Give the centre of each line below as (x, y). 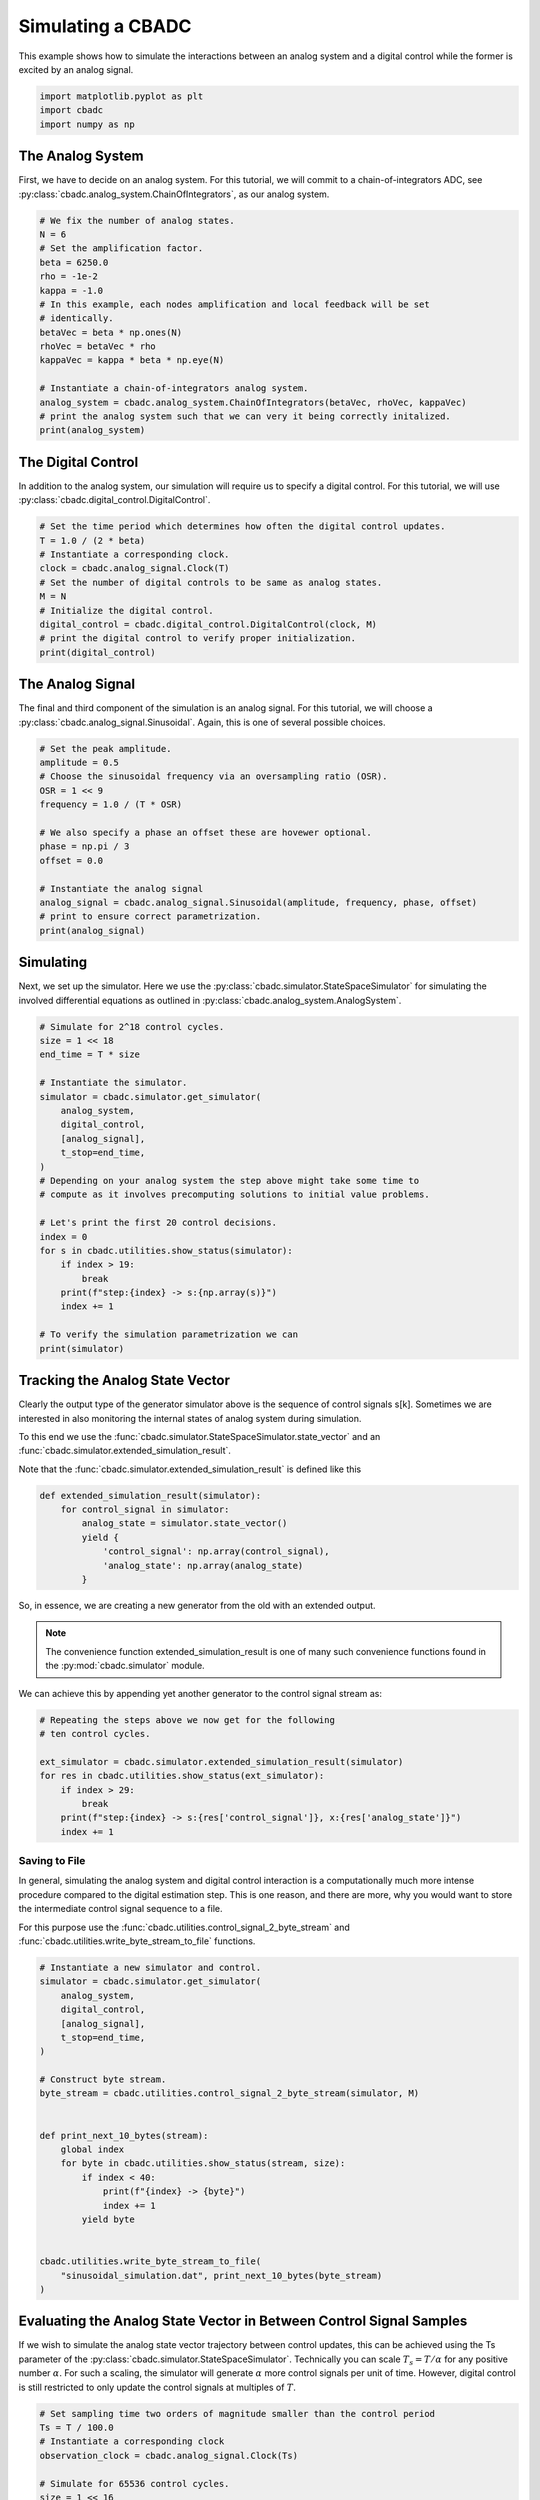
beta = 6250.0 (74, 262)
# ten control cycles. (95, 1733)
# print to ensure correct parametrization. (150, 916)
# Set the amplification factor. (121, 248)
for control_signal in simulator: (145, 1509)
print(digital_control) (98, 652)
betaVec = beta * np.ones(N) (111, 332)
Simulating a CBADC (105, 26)
